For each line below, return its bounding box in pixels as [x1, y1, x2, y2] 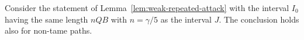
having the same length [5, 13, 88, 25]
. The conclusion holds [219, 13, 299, 25]
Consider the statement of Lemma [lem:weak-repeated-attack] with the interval [5, 2, 289, 13]
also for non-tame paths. [5, 24, 92, 37]
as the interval [160, 13, 212, 25]
